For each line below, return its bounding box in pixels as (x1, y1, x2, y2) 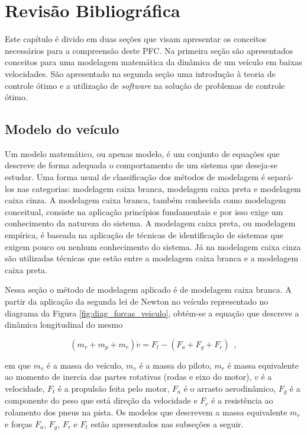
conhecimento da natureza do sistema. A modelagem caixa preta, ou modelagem (5, 217, 296, 229)
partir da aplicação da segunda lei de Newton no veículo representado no (5, 295, 269, 308)
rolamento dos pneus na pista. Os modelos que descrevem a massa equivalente (5, 406, 287, 418)
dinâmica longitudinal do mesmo (5, 318, 123, 331)
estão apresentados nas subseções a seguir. (91, 417, 244, 430)
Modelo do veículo (5, 120, 119, 138)
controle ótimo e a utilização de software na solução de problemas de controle (5, 79, 285, 91)
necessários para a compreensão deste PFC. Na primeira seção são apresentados (5, 44, 293, 56)
